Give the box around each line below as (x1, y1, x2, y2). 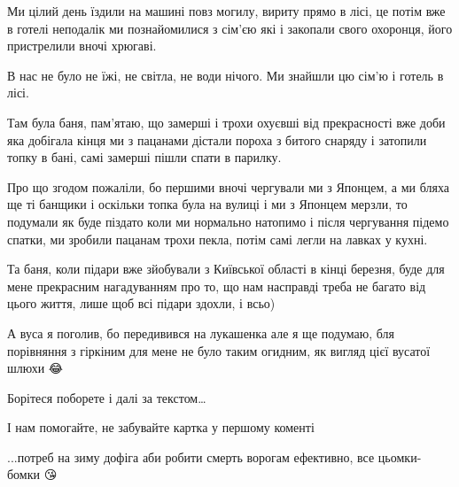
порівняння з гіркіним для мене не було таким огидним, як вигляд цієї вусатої (7, 341, 431, 359)
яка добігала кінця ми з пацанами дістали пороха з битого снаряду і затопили (7, 130, 427, 149)
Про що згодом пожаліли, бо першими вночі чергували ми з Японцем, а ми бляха (7, 177, 449, 196)
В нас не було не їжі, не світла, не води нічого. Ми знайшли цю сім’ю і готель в (7, 66, 444, 84)
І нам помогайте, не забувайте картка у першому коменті (7, 418, 315, 437)
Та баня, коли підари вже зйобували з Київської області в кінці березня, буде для (7, 259, 445, 278)
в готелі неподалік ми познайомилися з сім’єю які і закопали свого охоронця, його (7, 19, 453, 37)
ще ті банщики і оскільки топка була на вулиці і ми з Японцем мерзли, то (7, 195, 408, 213)
